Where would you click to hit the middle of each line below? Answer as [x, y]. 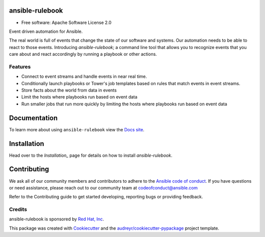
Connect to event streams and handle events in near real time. [84, 76]
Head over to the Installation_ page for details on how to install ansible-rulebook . [91, 155]
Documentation [33, 118]
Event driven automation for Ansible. [46, 31]
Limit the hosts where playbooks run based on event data [79, 97]
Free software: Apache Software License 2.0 [66, 23]
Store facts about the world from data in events [69, 90]
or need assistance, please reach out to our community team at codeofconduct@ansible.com [104, 188]
